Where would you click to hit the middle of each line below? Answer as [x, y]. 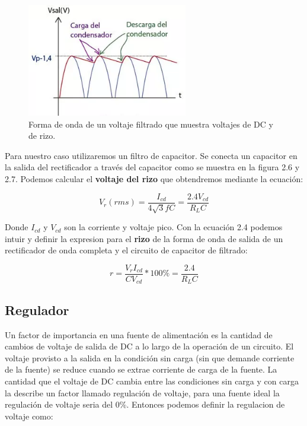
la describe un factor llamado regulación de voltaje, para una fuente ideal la [142, 392]
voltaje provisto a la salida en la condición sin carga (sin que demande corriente [150, 357]
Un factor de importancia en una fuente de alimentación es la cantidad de [139, 334]
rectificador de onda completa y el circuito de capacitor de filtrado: [126, 250]
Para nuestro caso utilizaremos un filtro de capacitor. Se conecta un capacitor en [151, 155]
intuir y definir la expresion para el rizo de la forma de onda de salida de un [144, 238]
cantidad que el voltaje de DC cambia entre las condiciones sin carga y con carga [152, 381]
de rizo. [42, 136]
